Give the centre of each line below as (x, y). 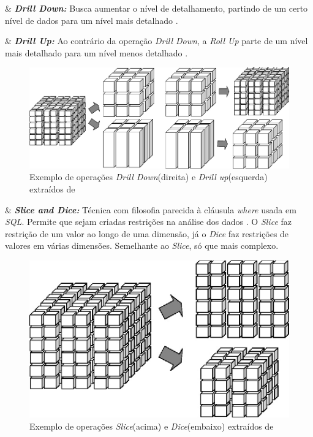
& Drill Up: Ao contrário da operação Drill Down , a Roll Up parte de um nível (156, 41)
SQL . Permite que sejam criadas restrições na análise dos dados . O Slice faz (148, 222)
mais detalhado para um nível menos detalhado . (96, 52)
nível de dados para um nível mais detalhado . (92, 20)
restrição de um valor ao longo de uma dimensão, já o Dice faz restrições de (147, 233)
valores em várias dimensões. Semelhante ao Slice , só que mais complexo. (142, 245)
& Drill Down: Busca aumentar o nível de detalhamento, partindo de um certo (156, 8)
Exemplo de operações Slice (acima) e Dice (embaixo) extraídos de (152, 426)
